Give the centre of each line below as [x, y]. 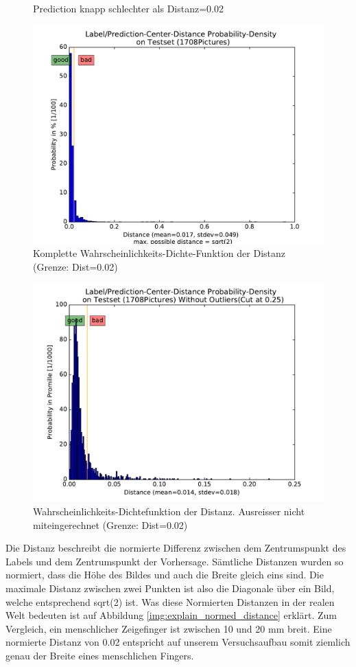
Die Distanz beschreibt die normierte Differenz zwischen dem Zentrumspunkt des [176, 548]
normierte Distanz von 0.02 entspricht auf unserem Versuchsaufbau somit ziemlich [178, 642]
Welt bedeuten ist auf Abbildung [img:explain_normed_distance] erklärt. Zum [171, 615]
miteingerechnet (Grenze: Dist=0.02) [110, 524]
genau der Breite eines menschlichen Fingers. [100, 655]
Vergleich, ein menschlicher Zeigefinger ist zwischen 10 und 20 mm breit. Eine [169, 628]
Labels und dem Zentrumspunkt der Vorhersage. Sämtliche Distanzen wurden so [175, 561]
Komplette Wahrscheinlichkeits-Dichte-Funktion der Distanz [159, 253]
